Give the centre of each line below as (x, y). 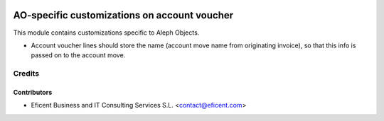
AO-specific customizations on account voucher (123, 15)
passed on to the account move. (78, 55)
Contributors (33, 92)
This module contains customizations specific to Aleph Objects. (106, 33)
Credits (26, 74)
